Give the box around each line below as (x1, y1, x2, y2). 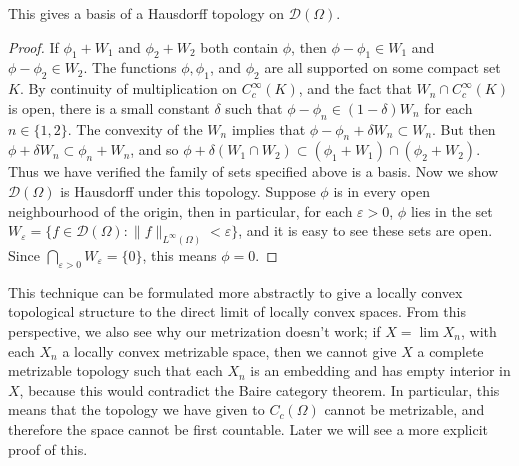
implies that (231, 118, 306, 139)
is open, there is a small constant (8, 97, 210, 118)
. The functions (83, 57, 177, 78)
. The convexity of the (67, 118, 203, 139)
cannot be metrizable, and (324, 399, 485, 420)
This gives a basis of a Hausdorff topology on (8, 3, 285, 23)
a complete (417, 340, 484, 361)
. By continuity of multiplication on (19, 78, 238, 99)
